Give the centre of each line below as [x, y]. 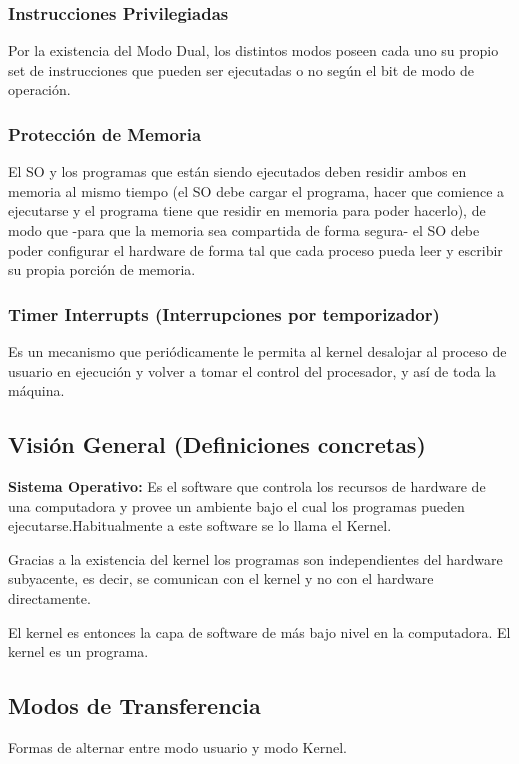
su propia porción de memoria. [102, 269]
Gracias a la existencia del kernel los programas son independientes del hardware [255, 558]
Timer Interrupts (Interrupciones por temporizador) [224, 313]
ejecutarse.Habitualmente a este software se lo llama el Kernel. [200, 525]
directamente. [49, 597]
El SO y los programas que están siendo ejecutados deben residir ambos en [237, 171]
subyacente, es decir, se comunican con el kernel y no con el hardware [221, 578]
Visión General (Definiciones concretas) [217, 444]
